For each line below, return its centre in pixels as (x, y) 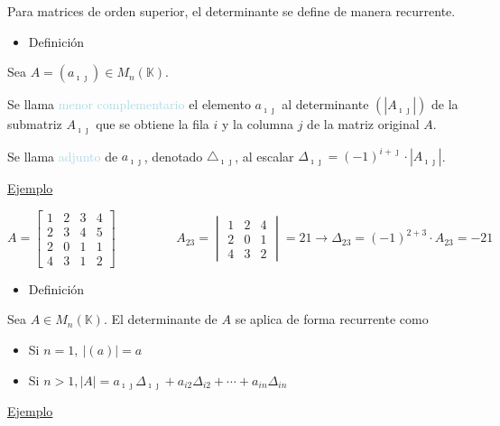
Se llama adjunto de (63, 156)
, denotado (173, 156)
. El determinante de (160, 319)
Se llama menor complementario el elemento (129, 104)
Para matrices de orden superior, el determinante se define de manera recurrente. (231, 11)
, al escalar (264, 156)
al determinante (325, 104)
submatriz (35, 124)
